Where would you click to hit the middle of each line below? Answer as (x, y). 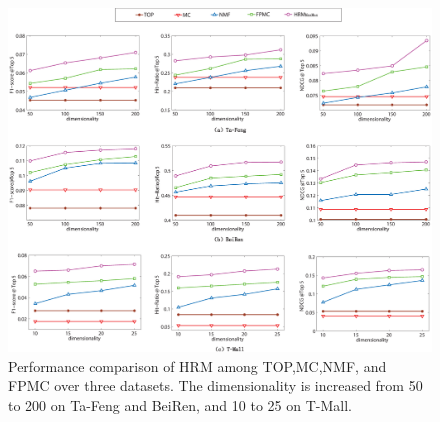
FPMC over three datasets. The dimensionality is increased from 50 (215, 385)
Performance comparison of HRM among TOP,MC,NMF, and (197, 365)
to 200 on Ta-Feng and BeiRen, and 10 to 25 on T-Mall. (180, 404)
